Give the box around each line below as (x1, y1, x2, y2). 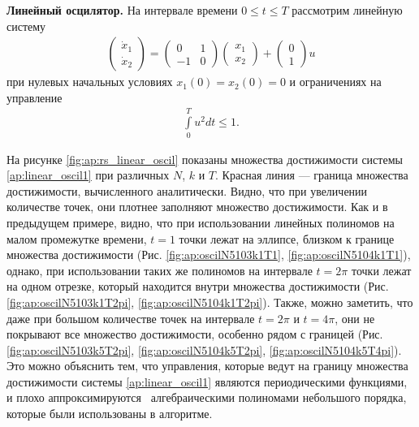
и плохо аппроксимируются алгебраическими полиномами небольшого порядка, (6, 389, 407, 406)
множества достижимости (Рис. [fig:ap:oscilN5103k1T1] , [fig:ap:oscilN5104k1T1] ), (6, 246, 411, 263)
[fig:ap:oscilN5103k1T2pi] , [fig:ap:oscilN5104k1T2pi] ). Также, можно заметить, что (6, 293, 413, 310)
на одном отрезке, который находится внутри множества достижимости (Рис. (6, 278, 389, 295)
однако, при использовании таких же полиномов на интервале (6, 261, 313, 278)
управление (6, 88, 63, 106)
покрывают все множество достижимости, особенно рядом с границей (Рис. (6, 326, 383, 343)
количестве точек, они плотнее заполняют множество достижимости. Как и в (6, 198, 388, 215)
